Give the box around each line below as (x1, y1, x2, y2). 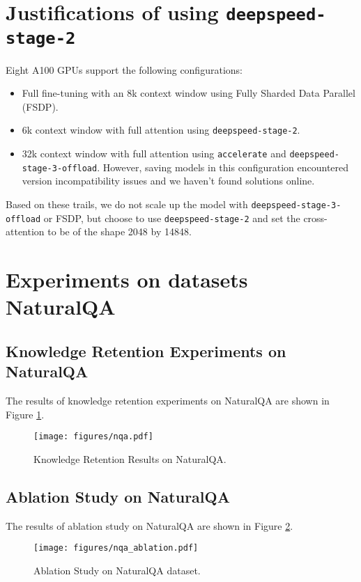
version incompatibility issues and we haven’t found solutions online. (22, 173, 315, 188)
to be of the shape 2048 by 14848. (47, 224, 192, 239)
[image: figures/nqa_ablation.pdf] (33, 543, 199, 553)
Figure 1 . (6, 407, 45, 421)
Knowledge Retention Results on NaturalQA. (33, 451, 226, 466)
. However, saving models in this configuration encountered (97, 159, 349, 174)
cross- (303, 210, 328, 225)
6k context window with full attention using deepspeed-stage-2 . (22, 123, 300, 137)
